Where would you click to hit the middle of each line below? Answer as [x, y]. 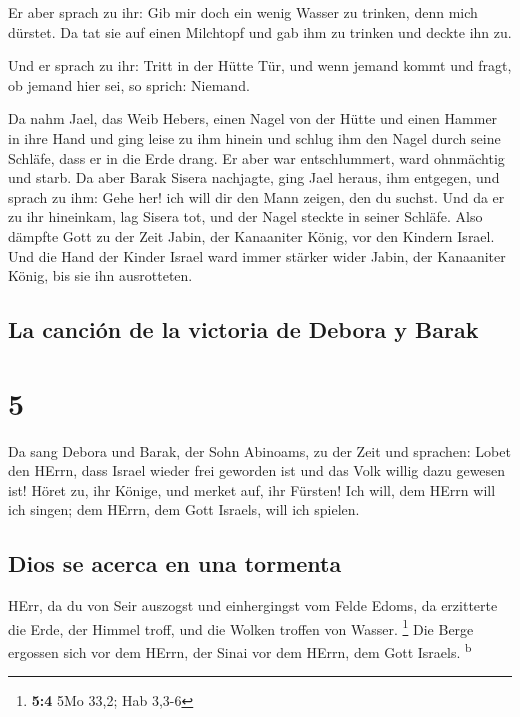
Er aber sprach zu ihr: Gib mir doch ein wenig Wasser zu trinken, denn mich [243, 12]
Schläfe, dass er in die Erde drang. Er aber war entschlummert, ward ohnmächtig [256, 157]
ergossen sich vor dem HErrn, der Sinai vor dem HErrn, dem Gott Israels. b [240, 650]
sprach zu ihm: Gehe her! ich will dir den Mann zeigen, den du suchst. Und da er [256, 196]
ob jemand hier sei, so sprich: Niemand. [129, 84]
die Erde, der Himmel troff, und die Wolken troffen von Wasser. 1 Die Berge [241, 627]
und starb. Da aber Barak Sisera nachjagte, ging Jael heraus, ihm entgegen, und [254, 177]
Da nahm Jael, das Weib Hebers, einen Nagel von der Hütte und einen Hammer [253, 118]
